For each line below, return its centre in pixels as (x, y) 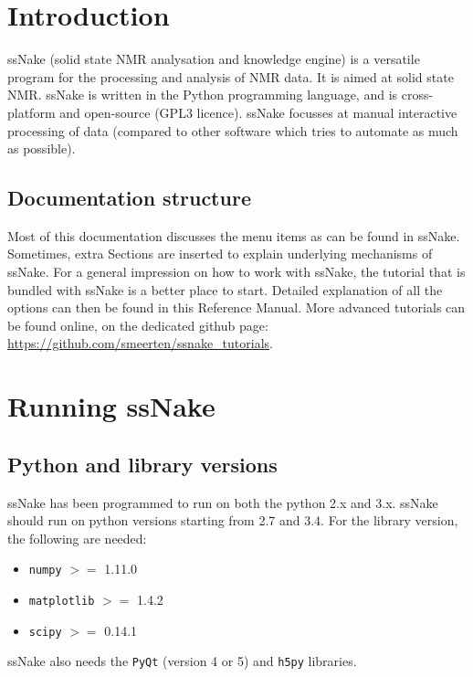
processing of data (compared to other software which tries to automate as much (233, 130)
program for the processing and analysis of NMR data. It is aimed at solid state (231, 76)
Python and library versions (142, 464)
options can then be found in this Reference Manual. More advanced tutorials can (236, 307)
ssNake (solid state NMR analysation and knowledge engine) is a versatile (214, 59)
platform (32, 112)
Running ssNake (111, 406)
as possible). (42, 148)
